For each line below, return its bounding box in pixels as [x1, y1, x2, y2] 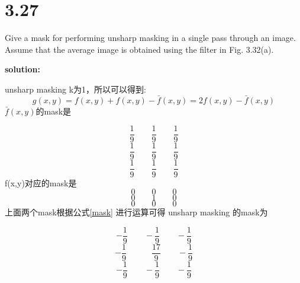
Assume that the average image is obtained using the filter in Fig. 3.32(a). [5, 43, 274, 55]
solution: [5, 63, 41, 75]
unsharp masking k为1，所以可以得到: [5, 82, 146, 95]
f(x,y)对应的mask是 [5, 176, 77, 189]
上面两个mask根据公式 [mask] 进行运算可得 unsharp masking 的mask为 [5, 206, 268, 218]
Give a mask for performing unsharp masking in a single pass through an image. [5, 31, 296, 44]
